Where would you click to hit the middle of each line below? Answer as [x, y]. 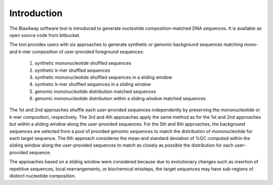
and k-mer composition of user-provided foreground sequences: [77, 52]
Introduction [36, 13]
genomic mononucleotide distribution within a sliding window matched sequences [120, 99]
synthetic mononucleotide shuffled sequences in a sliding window [103, 77]
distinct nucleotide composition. [43, 176]
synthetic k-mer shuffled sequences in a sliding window [93, 84]
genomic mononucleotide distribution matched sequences [95, 91]
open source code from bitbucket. [45, 35]
